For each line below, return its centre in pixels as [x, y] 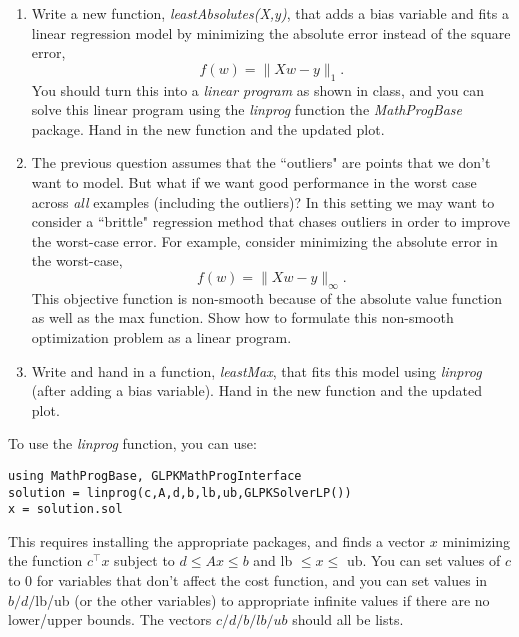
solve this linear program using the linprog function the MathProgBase [247, 109]
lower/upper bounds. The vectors [110, 619]
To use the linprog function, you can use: [132, 443]
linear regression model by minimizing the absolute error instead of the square [271, 32]
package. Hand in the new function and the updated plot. [208, 128]
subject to [144, 560]
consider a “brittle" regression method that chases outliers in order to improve [270, 221]
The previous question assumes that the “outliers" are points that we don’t [261, 162]
